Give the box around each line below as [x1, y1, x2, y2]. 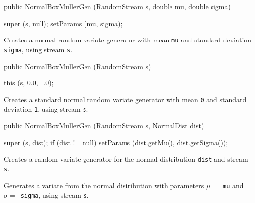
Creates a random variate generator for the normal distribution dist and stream [4, 154, 248, 164]
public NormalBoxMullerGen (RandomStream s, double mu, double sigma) [4, 1, 231, 11]
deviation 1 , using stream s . [4, 104, 88, 114]
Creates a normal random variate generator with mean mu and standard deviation [4, 35, 252, 45]
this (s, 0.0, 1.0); [4, 78, 54, 88]
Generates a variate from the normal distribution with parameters [4, 180, 204, 190]
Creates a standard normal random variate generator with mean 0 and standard [4, 94, 247, 104]
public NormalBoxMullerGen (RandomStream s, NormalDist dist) [4, 121, 204, 130]
